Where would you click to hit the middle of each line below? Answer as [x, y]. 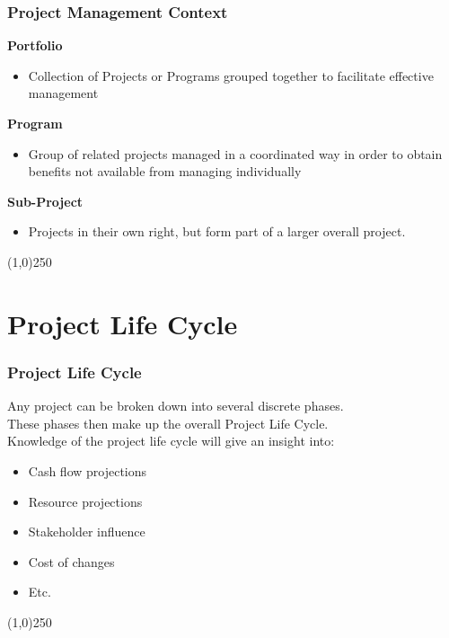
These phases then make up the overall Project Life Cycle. [168, 423]
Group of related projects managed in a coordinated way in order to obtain [235, 153]
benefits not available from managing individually [165, 171]
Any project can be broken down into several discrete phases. [176, 406]
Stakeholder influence [87, 532]
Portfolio [35, 45]
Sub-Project [45, 201]
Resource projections [85, 501]
